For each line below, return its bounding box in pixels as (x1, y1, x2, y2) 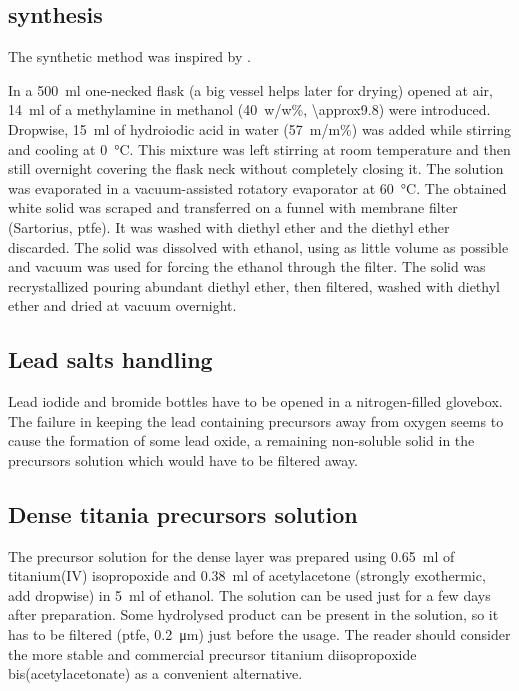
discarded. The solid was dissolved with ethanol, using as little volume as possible (8, 236, 509, 257)
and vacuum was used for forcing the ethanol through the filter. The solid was (8, 256, 486, 277)
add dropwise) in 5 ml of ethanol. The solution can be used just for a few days (8, 584, 491, 605)
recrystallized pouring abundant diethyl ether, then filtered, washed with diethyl (8, 275, 500, 296)
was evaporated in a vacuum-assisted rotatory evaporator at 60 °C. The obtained (8, 177, 507, 198)
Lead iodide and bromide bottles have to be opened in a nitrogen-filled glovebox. (8, 391, 503, 412)
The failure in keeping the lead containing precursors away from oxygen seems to (8, 410, 504, 431)
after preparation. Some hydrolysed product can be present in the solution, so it (8, 604, 499, 625)
